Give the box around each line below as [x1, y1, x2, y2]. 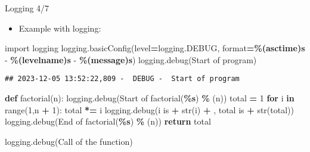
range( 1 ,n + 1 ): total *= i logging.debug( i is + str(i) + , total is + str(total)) [5, 103, 294, 116]
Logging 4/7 [5, 2, 49, 14]
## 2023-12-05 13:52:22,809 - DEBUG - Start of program [5, 75, 240, 83]
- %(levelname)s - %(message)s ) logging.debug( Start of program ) [5, 53, 257, 66]
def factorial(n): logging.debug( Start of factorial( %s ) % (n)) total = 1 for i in [5, 92, 294, 104]
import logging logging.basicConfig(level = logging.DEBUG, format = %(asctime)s [5, 42, 305, 54]
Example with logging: [18, 21, 101, 34]
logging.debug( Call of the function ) [5, 135, 133, 147]
